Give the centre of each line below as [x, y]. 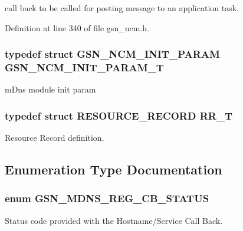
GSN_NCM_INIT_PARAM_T [84, 67]
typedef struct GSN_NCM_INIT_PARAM [112, 54]
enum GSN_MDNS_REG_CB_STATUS [107, 198]
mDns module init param [50, 89]
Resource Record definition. [55, 138]
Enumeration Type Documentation [114, 169]
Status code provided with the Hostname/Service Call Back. [114, 220]
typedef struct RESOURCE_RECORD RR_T [119, 115]
